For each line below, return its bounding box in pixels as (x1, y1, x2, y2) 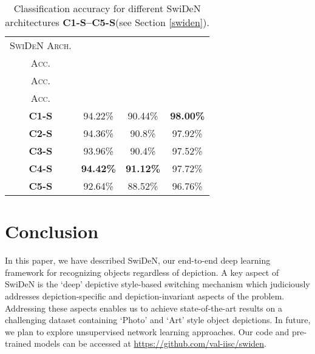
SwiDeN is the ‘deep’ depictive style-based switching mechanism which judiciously (5, 278, 310, 290)
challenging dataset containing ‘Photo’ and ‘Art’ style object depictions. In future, (5, 313, 311, 326)
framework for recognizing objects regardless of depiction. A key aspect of (5, 265, 279, 278)
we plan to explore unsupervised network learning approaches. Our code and (5, 325, 290, 338)
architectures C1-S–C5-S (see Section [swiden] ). (5, 15, 209, 29)
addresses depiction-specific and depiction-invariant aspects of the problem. (5, 289, 285, 302)
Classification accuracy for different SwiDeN (13, 1, 201, 15)
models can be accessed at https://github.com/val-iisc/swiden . (34, 337, 266, 350)
